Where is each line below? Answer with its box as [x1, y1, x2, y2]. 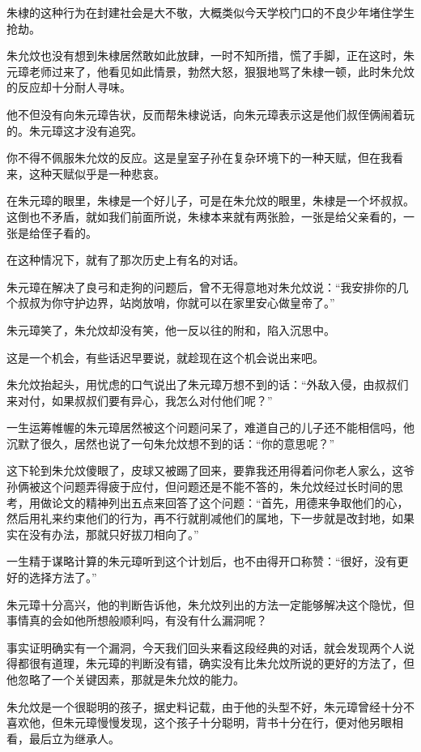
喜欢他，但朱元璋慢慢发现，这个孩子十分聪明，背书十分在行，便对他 [6, 714, 369, 731]
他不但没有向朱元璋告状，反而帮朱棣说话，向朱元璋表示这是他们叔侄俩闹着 [6, 105, 403, 122]
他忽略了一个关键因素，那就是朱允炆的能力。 [6, 671, 245, 687]
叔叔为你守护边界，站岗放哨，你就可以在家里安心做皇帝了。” [17, 294, 335, 311]
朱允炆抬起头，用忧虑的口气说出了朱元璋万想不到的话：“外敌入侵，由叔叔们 [6, 376, 409, 393]
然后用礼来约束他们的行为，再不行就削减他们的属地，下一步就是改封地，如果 [6, 510, 415, 527]
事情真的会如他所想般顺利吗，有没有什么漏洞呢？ [6, 612, 267, 629]
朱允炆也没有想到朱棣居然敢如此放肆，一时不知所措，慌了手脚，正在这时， [6, 47, 403, 64]
